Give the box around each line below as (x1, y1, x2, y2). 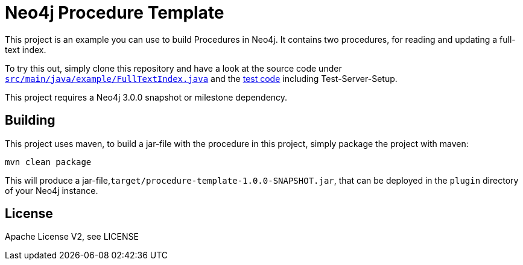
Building (5, 113, 55, 128)
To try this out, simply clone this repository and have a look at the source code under (5, 63, 342, 73)
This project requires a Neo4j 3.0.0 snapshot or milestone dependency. (5, 92, 288, 102)
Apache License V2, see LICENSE (5, 231, 139, 242)
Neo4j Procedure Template (5, 2, 224, 23)
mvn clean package (5, 157, 92, 167)
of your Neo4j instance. (5, 185, 98, 196)
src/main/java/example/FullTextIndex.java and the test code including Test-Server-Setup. (5, 73, 398, 84)
